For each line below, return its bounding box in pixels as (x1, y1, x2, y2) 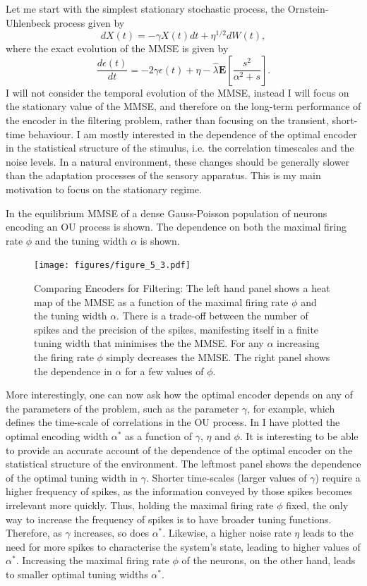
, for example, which (247, 401, 335, 415)
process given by (54, 15, 125, 30)
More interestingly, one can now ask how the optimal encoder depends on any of (6, 387, 353, 402)
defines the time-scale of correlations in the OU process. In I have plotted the (6, 415, 340, 429)
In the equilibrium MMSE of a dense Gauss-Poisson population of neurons (6, 205, 327, 220)
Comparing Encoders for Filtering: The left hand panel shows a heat (34, 281, 330, 295)
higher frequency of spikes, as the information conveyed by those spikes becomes (6, 484, 353, 499)
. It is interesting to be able (239, 428, 359, 443)
